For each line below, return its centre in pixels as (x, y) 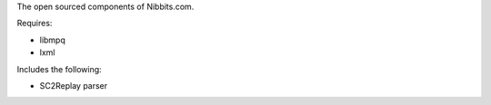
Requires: (35, 24)
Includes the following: (59, 69)
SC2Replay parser (74, 85)
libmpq (52, 40)
